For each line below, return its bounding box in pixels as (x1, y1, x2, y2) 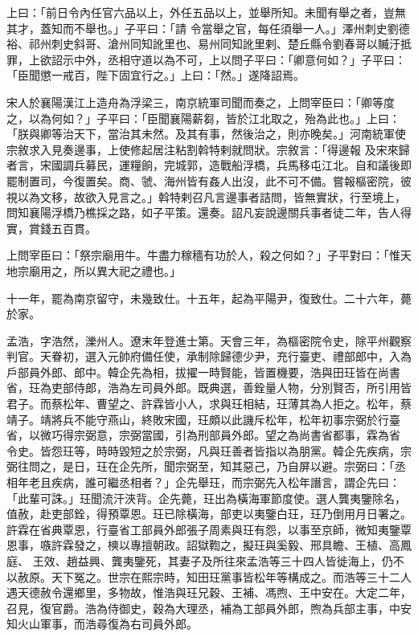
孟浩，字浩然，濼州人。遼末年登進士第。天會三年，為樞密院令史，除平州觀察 (6, 332, 412, 349)
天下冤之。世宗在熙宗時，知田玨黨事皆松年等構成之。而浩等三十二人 (51, 568, 412, 585)
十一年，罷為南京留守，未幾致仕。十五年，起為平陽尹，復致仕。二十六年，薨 (6, 289, 412, 306)
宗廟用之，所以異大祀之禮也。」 (17, 262, 181, 279)
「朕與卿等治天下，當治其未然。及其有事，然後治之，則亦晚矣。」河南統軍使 (6, 125, 406, 142)
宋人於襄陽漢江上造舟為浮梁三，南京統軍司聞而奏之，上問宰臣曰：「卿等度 (6, 93, 395, 110)
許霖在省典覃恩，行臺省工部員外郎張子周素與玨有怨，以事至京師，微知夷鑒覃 (6, 521, 412, 537)
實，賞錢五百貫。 (6, 219, 96, 236)
